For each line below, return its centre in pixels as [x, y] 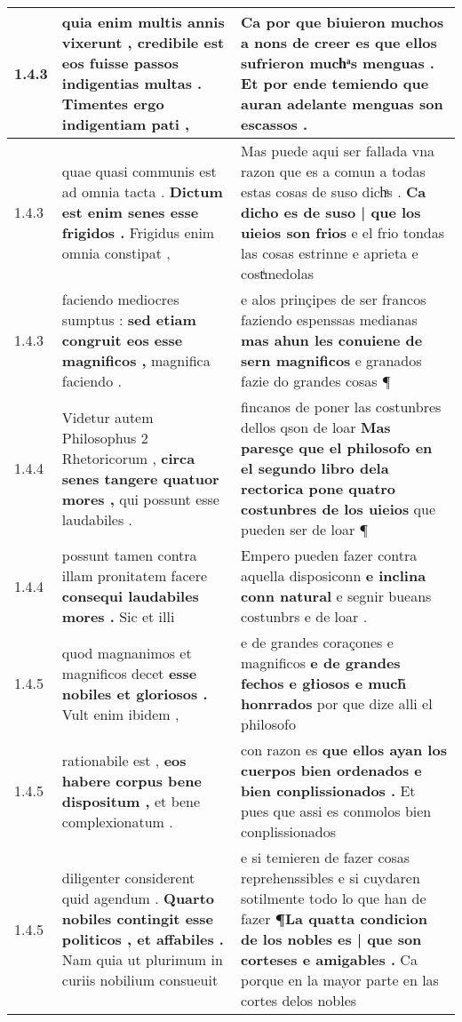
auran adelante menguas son [342, 104]
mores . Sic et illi [118, 616]
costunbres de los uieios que [338, 509]
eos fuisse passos [120, 63]
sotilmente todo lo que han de [334, 898]
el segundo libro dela [315, 468]
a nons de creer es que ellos [339, 42]
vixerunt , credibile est [143, 42]
